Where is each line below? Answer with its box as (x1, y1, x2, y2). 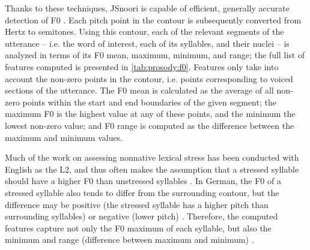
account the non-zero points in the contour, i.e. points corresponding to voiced (5, 72, 293, 85)
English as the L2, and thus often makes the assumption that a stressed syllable (5, 162, 299, 175)
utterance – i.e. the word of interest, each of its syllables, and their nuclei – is (5, 37, 290, 49)
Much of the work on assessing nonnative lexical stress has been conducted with (5, 151, 299, 164)
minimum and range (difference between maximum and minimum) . (5, 233, 254, 246)
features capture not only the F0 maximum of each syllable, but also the (5, 221, 272, 234)
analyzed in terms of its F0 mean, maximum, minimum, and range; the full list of (5, 49, 305, 61)
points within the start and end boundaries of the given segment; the (22, 95, 276, 108)
